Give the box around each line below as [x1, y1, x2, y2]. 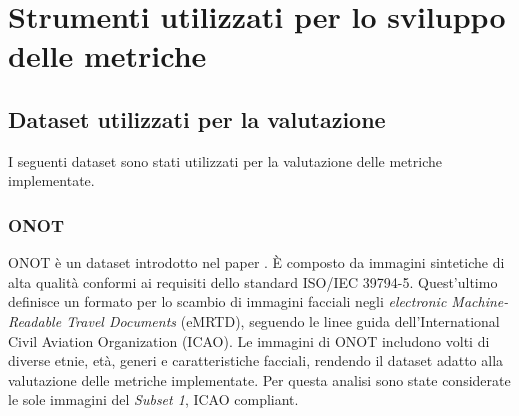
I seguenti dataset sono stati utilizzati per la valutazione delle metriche [8, 150, 442, 171]
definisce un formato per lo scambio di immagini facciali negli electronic [8, 291, 447, 312]
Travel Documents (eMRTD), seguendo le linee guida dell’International [66, 310, 500, 331]
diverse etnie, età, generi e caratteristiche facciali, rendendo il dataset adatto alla [8, 350, 504, 371]
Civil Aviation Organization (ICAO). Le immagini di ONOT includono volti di [8, 330, 490, 351]
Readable [8, 310, 62, 331]
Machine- [451, 291, 509, 312]
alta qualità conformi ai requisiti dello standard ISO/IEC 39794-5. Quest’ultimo [8, 271, 498, 292]
